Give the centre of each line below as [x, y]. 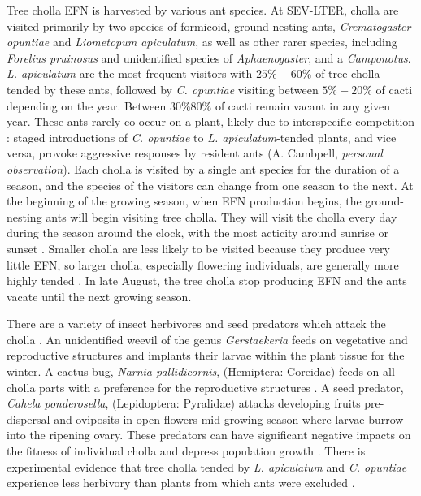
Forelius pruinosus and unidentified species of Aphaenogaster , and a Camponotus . [209, 57]
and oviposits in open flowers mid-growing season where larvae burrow [229, 418]
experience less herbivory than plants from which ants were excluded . [181, 483]
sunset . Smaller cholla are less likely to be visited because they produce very [198, 248]
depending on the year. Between [87, 105]
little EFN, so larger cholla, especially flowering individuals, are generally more [203, 264]
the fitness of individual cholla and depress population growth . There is [186, 451]
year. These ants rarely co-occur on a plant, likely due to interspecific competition [211, 121]
